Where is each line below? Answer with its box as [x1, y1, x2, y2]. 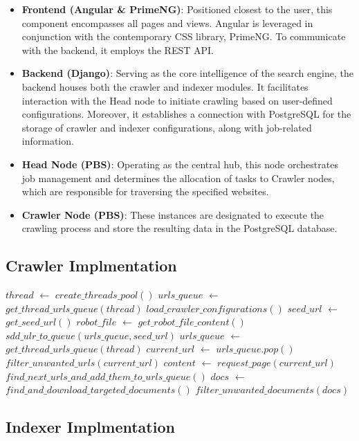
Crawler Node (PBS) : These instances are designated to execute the [21, 207, 324, 222]
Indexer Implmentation [6, 416, 175, 438]
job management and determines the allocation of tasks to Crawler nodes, [21, 170, 335, 185]
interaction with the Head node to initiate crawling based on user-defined [21, 93, 333, 107]
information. [21, 134, 74, 148]
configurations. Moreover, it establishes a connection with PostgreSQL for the [21, 107, 351, 121]
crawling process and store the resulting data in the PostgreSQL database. [21, 221, 338, 235]
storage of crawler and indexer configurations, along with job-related [21, 120, 312, 134]
